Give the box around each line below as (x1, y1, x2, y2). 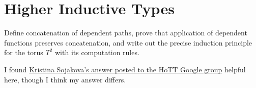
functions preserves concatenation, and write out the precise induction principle (4, 37, 252, 48)
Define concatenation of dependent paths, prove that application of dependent (4, 27, 247, 38)
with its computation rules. (54, 47, 139, 58)
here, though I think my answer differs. (4, 74, 126, 84)
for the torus (4, 47, 43, 58)
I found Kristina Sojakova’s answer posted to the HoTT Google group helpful (4, 64, 246, 74)
